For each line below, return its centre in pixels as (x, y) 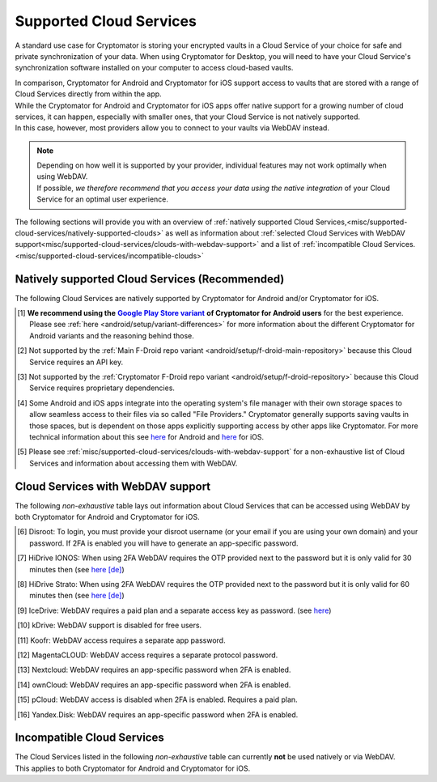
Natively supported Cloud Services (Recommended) (150, 279)
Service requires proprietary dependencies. (102, 388)
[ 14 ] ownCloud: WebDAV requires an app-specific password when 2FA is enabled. (154, 685)
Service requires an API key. (76, 362)
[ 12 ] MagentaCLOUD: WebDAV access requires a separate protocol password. (148, 655)
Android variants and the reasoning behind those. (112, 335)
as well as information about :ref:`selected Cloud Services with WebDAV (286, 233)
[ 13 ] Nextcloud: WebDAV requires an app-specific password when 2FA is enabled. (154, 670)
